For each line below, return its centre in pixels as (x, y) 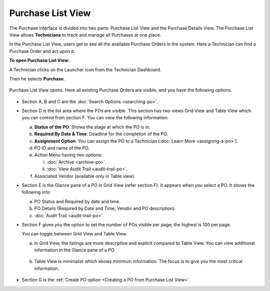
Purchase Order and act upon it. (42, 51)
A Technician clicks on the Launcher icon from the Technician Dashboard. (85, 70)
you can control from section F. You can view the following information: (95, 118)
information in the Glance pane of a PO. (75, 250)
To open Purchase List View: (39, 61)
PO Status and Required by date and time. (77, 201)
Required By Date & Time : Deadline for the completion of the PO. (101, 134)
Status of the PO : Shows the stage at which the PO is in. (92, 127)
